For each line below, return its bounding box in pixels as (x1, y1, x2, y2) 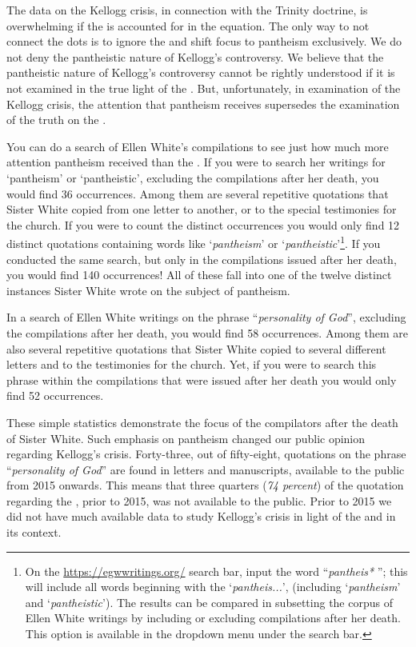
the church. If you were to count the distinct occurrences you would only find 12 (6, 216, 400, 233)
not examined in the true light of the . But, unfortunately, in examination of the (6, 79, 401, 96)
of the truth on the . (6, 111, 106, 128)
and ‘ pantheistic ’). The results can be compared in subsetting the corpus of (25, 593, 393, 610)
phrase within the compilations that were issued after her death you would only (6, 371, 397, 388)
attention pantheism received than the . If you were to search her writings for (6, 154, 386, 170)
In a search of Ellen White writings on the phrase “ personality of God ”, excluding (6, 309, 406, 325)
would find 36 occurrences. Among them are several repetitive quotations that (6, 185, 389, 202)
